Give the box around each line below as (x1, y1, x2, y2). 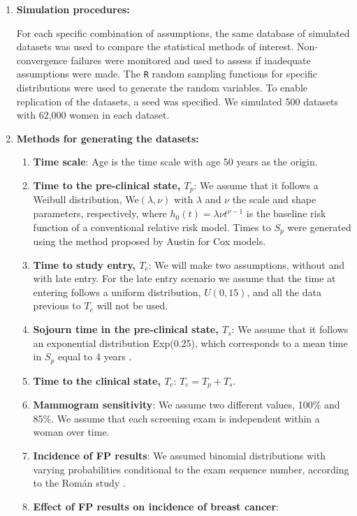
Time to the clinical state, (33, 373, 161, 388)
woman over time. (33, 425, 110, 439)
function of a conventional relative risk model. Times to (33, 219, 271, 234)
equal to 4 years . (57, 349, 132, 364)
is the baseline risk (246, 206, 326, 221)
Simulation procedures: (16, 2, 130, 16)
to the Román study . (33, 476, 126, 490)
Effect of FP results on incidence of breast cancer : (33, 499, 279, 513)
